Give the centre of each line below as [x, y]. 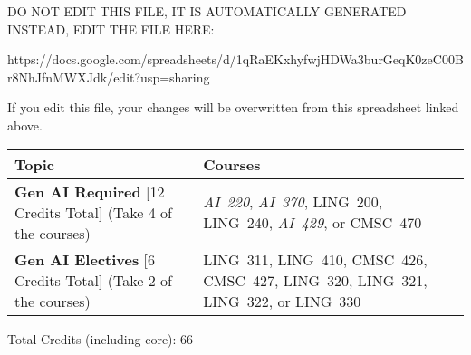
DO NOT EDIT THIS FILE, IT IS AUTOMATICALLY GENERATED [207, 11]
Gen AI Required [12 [90, 191]
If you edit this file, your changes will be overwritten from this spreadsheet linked [233, 107]
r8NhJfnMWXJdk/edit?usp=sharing [109, 77]
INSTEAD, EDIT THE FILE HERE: [111, 29]
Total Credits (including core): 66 [101, 338]
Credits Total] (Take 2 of [93, 280]
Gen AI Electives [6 [85, 259]
